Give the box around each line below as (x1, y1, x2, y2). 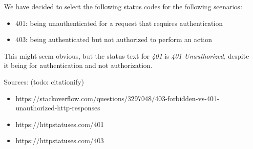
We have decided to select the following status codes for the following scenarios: (4, 1, 242, 11)
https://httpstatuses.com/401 (15, 119, 104, 129)
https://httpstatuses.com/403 (15, 135, 104, 146)
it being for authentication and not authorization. (4, 60, 152, 70)
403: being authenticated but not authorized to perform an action (15, 34, 212, 44)
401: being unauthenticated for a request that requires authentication (15, 18, 223, 28)
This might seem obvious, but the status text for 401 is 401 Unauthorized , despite (4, 50, 249, 61)
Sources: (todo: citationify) (4, 76, 84, 86)
